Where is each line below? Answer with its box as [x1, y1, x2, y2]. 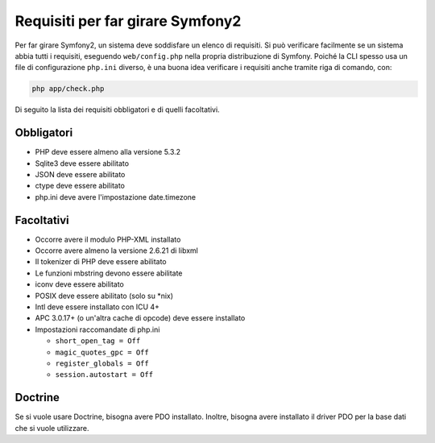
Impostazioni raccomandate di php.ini [35, 325, 160, 334]
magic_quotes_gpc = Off [55, 347, 149, 357]
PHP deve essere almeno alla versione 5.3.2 [35, 147, 181, 157]
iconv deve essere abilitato [35, 279, 125, 289]
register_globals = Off [55, 358, 149, 368]
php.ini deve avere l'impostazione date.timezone [35, 192, 197, 201]
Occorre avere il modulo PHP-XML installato [35, 234, 181, 244]
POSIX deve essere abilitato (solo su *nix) [35, 291, 173, 300]
